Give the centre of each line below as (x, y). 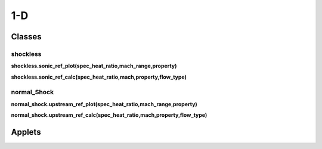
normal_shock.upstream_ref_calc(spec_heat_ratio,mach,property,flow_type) (109, 115)
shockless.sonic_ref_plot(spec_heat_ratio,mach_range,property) (94, 66)
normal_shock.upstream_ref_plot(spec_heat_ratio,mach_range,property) (104, 104)
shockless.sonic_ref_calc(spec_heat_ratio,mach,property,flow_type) (99, 77)
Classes (26, 37)
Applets (26, 132)
